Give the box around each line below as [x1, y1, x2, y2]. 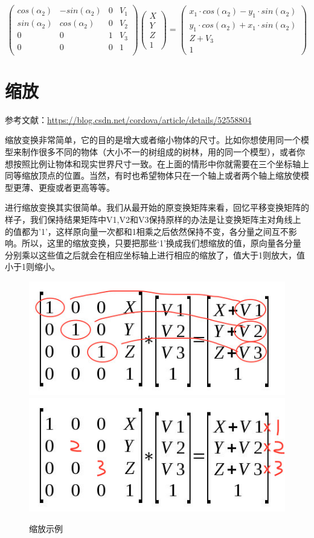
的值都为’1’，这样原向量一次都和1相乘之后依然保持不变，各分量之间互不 [5, 225, 289, 237]
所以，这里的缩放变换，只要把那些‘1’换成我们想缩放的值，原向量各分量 [21, 237, 301, 249]
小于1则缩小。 [5, 260, 60, 273]
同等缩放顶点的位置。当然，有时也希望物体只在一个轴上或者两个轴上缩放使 [5, 169, 301, 182]
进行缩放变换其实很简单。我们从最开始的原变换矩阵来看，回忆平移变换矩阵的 [5, 201, 309, 214]
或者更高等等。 [55, 181, 115, 193]
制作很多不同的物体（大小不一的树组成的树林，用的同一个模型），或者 [21, 146, 296, 158]
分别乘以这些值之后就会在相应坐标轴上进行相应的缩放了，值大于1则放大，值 [5, 248, 305, 261]
